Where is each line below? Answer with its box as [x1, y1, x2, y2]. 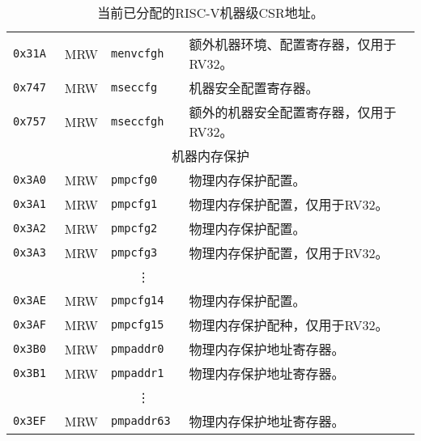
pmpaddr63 [110, 414, 171, 427]
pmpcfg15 [110, 318, 164, 331]
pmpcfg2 [110, 222, 158, 235]
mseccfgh [110, 115, 164, 128]
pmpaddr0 [110, 342, 164, 355]
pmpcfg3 [110, 246, 158, 259]
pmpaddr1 [110, 367, 164, 380]
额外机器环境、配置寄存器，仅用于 [189, 35, 397, 53]
